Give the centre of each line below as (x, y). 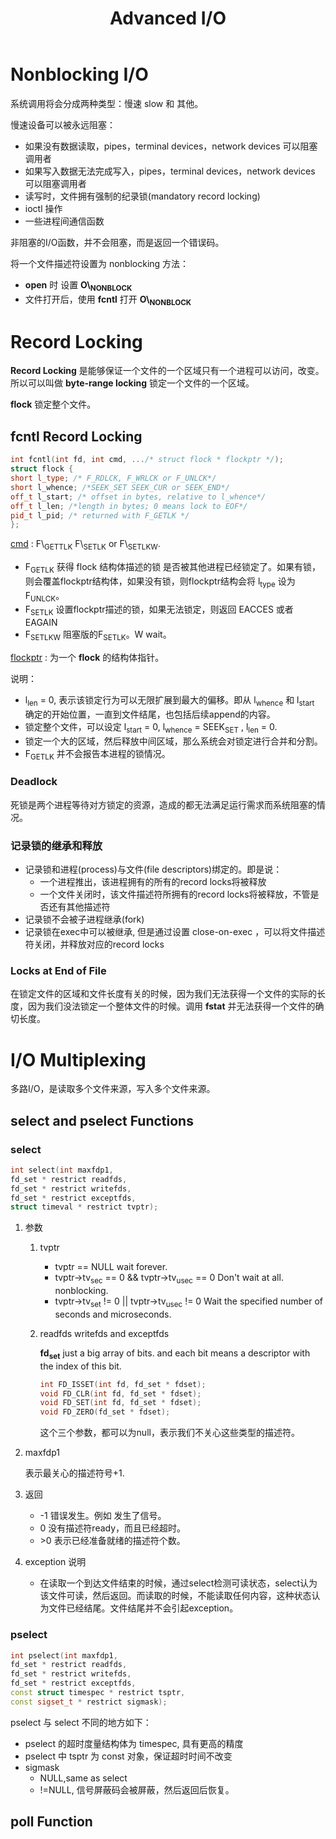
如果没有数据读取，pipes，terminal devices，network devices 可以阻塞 (171, 146)
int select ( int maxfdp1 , (62, 1170)
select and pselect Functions (102, 1120)
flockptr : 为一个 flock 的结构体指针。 (87, 658)
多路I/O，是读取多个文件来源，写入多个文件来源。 (113, 1089)
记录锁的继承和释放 (56, 845)
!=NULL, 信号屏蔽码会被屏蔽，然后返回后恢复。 (137, 1789)
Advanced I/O (168, 18)
